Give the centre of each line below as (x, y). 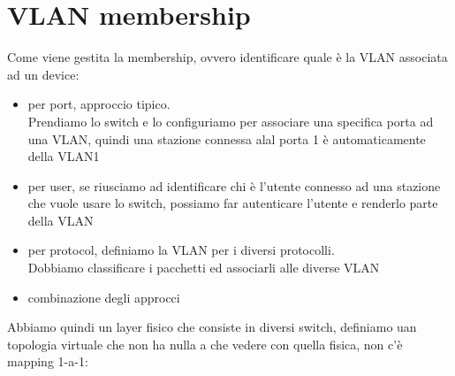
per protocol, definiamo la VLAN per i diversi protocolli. (181, 250)
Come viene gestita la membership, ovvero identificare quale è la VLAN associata (227, 57)
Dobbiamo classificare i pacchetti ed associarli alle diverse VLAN (204, 268)
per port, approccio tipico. (99, 104)
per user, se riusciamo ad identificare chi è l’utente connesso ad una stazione (234, 185)
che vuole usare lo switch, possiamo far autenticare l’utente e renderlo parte (233, 203)
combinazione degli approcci (104, 297)
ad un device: (43, 74)
